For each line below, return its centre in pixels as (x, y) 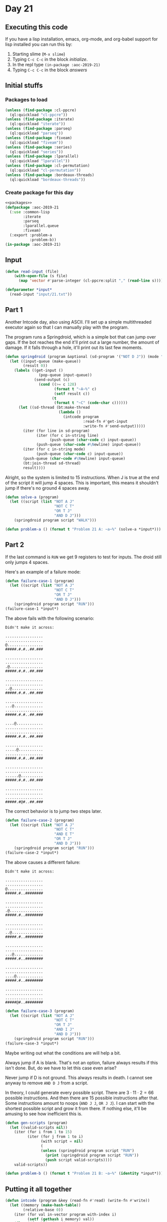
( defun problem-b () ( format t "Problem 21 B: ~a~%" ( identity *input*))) (84, 1174)
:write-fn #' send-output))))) (114, 426)
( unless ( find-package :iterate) (40, 119)
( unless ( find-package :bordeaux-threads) (50, 175)
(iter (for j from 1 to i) (55, 1137)
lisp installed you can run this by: (39, 44)
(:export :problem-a (31, 235)
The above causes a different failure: (43, 862)
